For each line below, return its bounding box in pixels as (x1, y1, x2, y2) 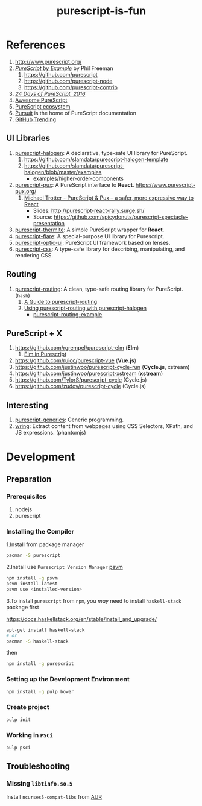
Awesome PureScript (14, 96, 68, 104)
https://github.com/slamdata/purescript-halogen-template (24, 156, 169, 163)
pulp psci (6, 745, 31, 751)
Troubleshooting (6, 761, 71, 772)
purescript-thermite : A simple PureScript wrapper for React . (14, 226, 165, 233)
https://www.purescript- (135, 181, 196, 188)
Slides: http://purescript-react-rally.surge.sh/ (33, 207, 145, 214)
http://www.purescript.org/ (14, 58, 82, 65)
